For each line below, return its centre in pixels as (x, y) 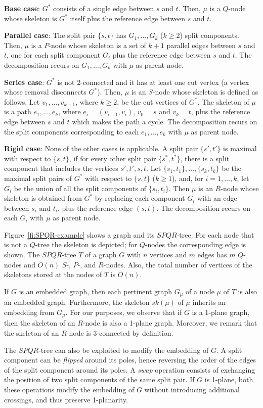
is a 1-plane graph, (221, 312)
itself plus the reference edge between (128, 18)
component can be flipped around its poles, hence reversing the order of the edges (130, 360)
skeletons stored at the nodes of (53, 274)
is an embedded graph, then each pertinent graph (96, 291)
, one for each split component (54, 55)
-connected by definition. (135, 332)
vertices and (168, 255)
